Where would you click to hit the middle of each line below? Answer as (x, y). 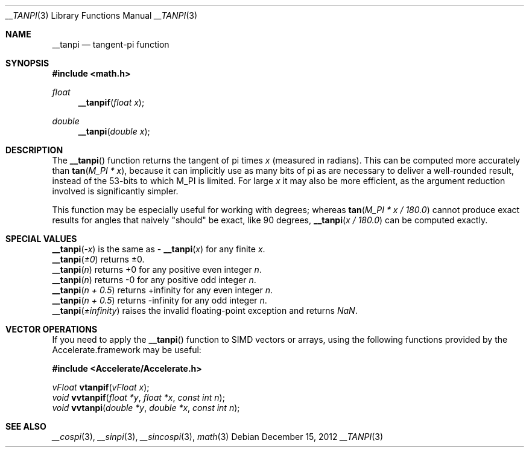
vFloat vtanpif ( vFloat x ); (101, 387)
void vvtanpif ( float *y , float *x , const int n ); (138, 397)
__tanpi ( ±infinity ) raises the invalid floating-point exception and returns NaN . (205, 310)
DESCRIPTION (34, 150)
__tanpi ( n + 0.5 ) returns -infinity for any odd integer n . (160, 300)
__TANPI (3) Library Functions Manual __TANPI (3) (102, 15)
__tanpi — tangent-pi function (111, 44)
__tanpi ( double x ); (114, 131)
